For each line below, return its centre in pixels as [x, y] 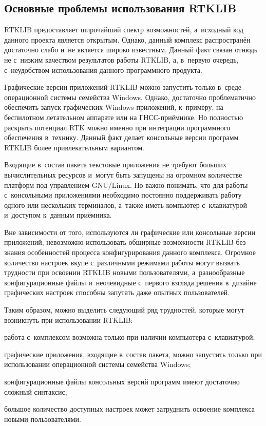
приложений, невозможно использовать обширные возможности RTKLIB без [125, 242]
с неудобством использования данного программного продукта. [103, 70]
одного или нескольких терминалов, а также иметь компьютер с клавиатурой [126, 205]
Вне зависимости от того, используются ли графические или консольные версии [130, 232]
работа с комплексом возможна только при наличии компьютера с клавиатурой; [130, 337]
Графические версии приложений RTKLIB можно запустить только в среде [123, 87]
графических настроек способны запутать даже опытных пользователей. [117, 292]
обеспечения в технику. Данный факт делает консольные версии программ [121, 137]
